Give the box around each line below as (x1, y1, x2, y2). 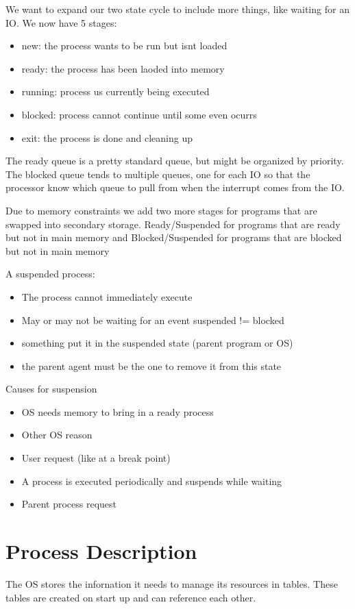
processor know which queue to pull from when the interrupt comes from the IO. (5, 180, 345, 195)
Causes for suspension (5, 382, 97, 396)
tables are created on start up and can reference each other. (5, 590, 256, 604)
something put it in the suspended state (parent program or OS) (21, 336, 293, 350)
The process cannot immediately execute (21, 289, 193, 303)
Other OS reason (21, 427, 93, 442)
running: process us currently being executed (21, 84, 210, 99)
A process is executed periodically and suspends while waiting (21, 473, 282, 488)
